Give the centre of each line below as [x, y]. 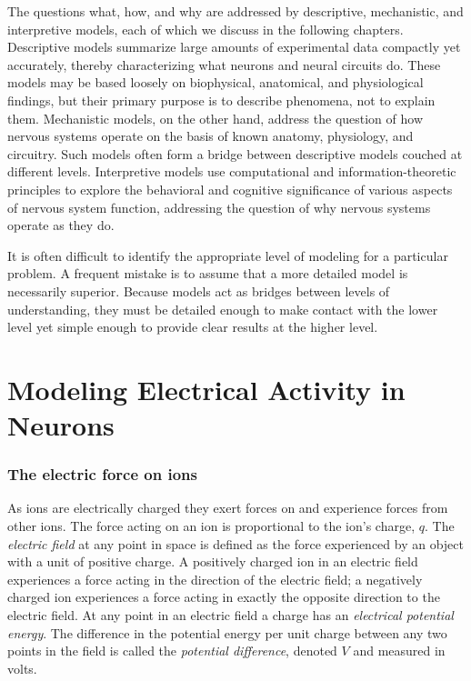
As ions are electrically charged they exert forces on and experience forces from [228, 508]
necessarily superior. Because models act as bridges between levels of [199, 290]
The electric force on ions [102, 474]
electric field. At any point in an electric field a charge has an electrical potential [230, 615]
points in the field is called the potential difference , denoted [172, 651]
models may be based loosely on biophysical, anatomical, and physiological [215, 82]
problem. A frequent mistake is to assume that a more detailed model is [208, 273]
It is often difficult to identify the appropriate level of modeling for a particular [228, 255]
